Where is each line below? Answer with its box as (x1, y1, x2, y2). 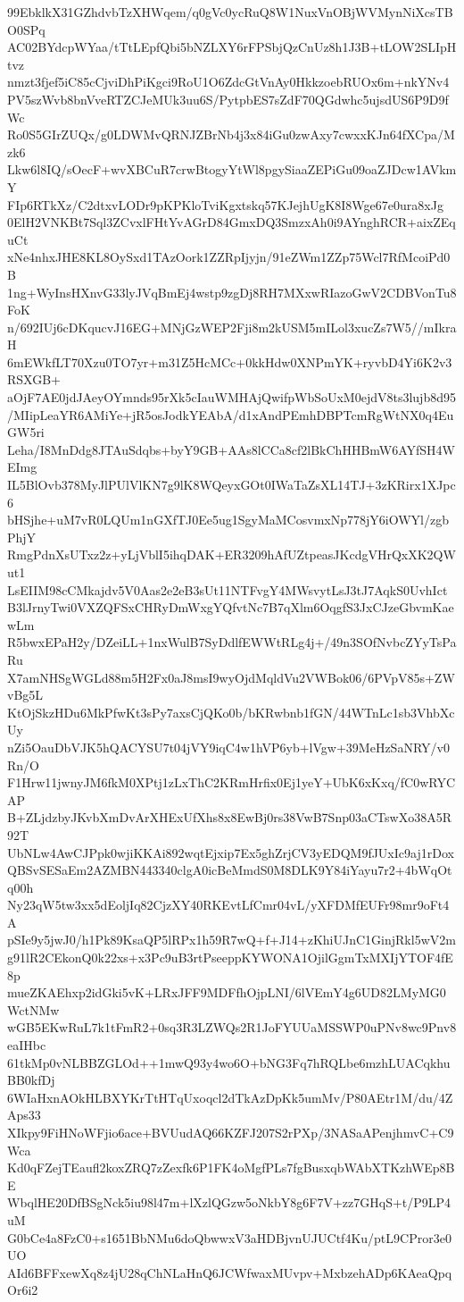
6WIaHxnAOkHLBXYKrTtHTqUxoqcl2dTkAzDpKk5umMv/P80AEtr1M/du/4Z (7, 1088, 453, 1106)
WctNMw (7, 1000, 60, 1019)
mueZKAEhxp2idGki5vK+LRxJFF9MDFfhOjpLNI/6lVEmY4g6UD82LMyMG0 (7, 983, 446, 1002)
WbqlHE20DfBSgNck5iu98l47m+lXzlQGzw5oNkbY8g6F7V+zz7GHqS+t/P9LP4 (7, 1193, 452, 1212)
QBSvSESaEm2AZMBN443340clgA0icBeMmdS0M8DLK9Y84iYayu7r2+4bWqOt (7, 861, 452, 879)
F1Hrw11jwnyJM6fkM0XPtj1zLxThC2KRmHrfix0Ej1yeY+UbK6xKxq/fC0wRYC (7, 773, 456, 792)
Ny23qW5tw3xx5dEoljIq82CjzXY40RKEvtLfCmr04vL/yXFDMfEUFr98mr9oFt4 (7, 895, 450, 914)
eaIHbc (7, 1036, 46, 1054)
